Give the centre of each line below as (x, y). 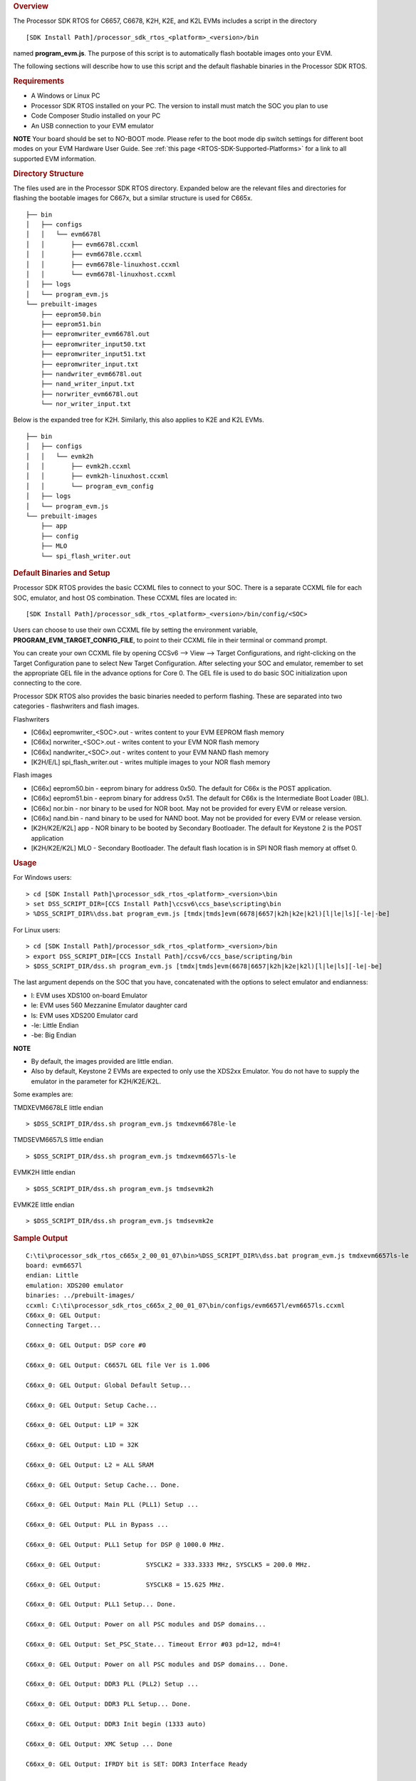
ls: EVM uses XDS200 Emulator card (84, 1015)
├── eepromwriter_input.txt (89, 364)
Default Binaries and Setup (62, 573)
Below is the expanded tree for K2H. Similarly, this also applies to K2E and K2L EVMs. (139, 420)
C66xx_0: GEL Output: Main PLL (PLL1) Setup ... (112, 1505)
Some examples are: (43, 1094)
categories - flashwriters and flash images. (76, 706)
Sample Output (40, 1238)
